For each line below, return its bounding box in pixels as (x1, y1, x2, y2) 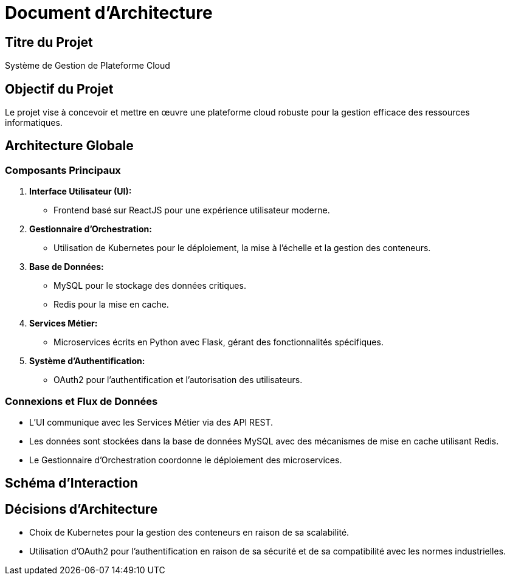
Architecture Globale (5, 138, 134, 154)
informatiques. (5, 117, 63, 128)
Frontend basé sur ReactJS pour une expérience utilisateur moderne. (53, 205, 330, 216)
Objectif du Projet (5, 81, 114, 97)
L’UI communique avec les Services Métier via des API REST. (29, 416, 274, 427)
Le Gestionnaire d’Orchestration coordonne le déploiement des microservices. (29, 454, 342, 465)
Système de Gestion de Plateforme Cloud (5, 60, 170, 71)
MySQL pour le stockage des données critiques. (53, 280, 246, 291)
